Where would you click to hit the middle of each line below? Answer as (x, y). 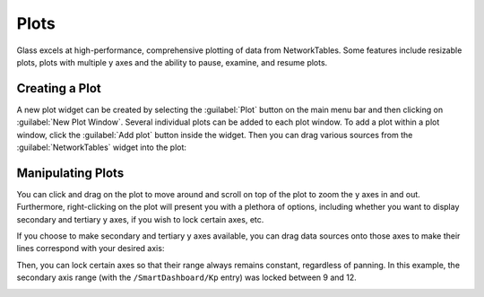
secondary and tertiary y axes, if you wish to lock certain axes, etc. (140, 219)
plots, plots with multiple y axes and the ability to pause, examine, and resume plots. (172, 62)
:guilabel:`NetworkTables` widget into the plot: (102, 147)
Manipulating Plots (70, 173)
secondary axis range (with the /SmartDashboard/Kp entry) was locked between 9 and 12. (187, 277)
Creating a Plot (59, 88)
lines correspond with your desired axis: (91, 249)
